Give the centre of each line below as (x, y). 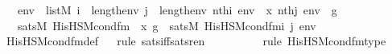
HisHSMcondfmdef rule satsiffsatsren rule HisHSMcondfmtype (196, 41)
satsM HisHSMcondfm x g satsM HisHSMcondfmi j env (167, 25)
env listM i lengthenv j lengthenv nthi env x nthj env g (177, 10)
